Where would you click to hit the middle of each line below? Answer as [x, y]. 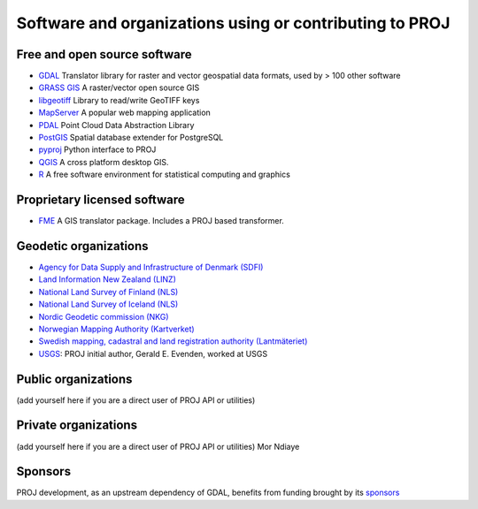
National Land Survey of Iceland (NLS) [108, 304]
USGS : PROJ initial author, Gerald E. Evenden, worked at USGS [153, 353]
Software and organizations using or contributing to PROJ [233, 23]
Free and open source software [104, 54]
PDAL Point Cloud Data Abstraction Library [116, 125]
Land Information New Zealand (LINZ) [108, 279]
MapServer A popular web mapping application [125, 113]
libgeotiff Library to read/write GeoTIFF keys [119, 100]
